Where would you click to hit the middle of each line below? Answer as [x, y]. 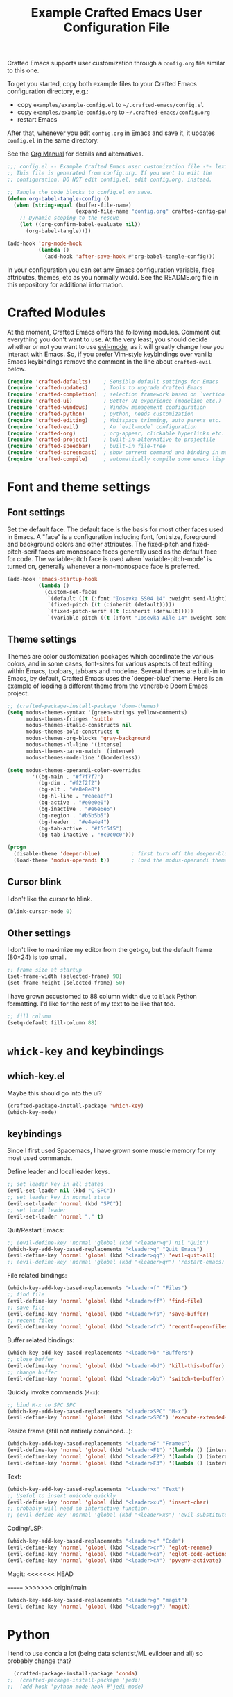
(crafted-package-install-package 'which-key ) [76, 1106]
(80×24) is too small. [37, 957]
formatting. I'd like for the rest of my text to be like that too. [91, 1004]
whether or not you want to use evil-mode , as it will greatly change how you [115, 346]
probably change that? [39, 1661]
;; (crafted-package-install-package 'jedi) [74, 1680]
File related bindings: [37, 1276]
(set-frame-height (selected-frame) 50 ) [67, 983]
